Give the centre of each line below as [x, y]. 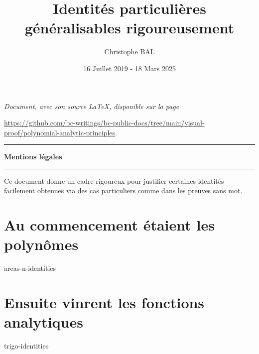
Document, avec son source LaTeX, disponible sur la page [92, 106]
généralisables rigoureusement [129, 28]
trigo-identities [26, 346]
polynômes [41, 244]
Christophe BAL [129, 52]
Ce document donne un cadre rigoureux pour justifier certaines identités [114, 180]
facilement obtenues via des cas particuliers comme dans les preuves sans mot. [123, 190]
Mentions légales [33, 157]
